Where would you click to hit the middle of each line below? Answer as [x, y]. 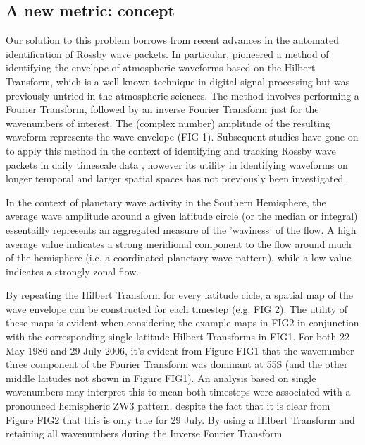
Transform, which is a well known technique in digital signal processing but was [178, 81]
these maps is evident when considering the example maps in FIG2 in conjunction [182, 322]
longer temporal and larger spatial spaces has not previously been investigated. [176, 178]
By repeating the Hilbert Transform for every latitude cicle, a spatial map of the [179, 295]
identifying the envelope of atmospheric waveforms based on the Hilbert [161, 67]
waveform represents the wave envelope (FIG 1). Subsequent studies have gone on [182, 137]
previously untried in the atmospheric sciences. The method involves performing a [182, 95]
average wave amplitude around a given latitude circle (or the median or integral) [182, 216]
